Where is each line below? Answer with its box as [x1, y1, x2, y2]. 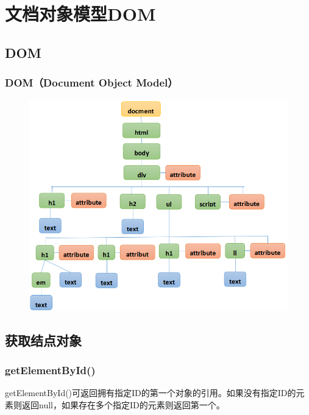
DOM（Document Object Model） [5, 75, 178, 90]
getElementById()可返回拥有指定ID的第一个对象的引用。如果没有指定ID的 [5, 386, 296, 399]
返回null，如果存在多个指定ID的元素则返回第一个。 [21, 398, 225, 411]
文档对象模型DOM [5, 1, 156, 26]
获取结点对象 [5, 330, 82, 349]
